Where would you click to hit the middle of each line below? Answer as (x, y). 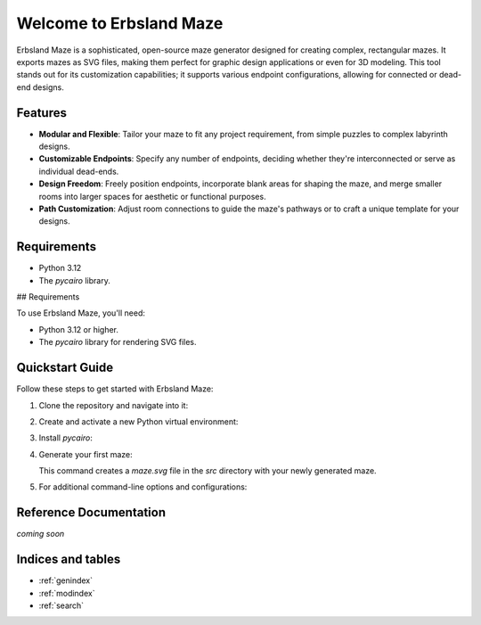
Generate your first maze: (86, 454)
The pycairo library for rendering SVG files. (118, 342)
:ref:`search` (61, 605)
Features (41, 113)
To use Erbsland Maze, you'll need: (81, 313)
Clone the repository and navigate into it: (114, 405)
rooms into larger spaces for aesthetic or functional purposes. (152, 196)
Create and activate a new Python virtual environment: (139, 421)
